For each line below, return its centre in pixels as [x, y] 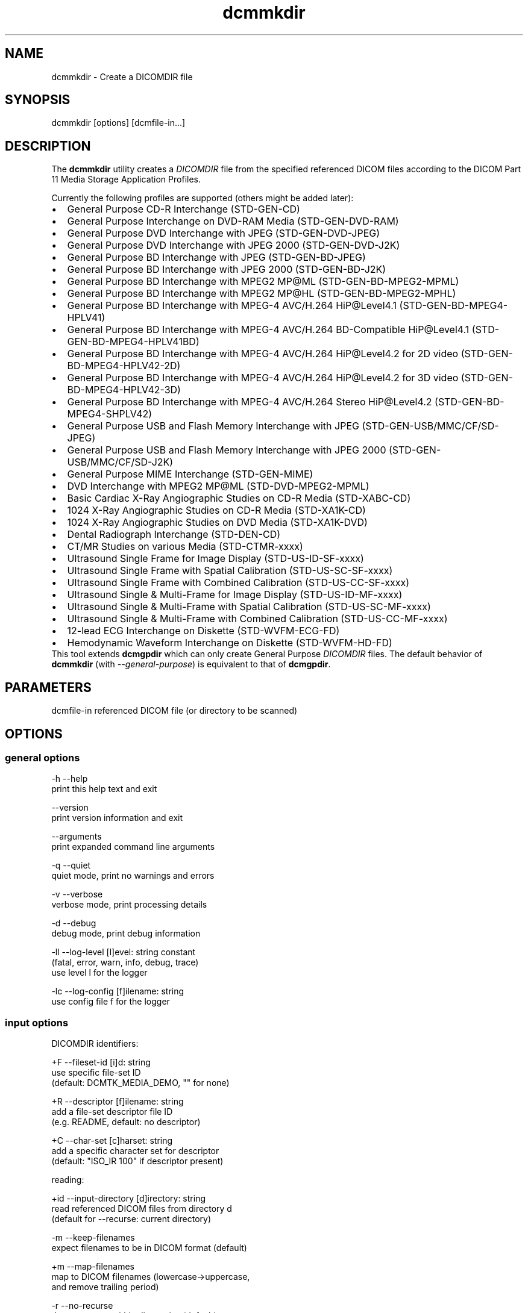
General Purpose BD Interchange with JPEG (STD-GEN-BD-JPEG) [216, 257]
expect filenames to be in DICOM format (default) [149, 1248]
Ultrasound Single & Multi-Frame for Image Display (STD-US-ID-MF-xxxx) [235, 595]
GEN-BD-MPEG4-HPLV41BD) [133, 342]
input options [37, 1022]
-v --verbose [77, 894]
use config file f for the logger [111, 1002]
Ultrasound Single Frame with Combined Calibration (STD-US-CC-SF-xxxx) [238, 583]
